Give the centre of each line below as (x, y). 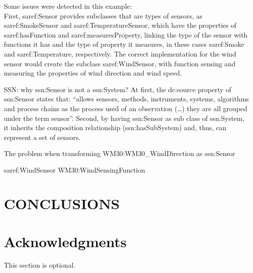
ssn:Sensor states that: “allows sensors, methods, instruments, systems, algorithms (126, 99)
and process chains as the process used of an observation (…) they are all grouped (126, 108)
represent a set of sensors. (42, 137)
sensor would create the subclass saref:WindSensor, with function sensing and (120, 63)
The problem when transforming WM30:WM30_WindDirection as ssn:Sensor (120, 153)
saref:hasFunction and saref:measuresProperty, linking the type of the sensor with (126, 34)
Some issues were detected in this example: (68, 6)
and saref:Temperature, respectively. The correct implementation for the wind (120, 53)
